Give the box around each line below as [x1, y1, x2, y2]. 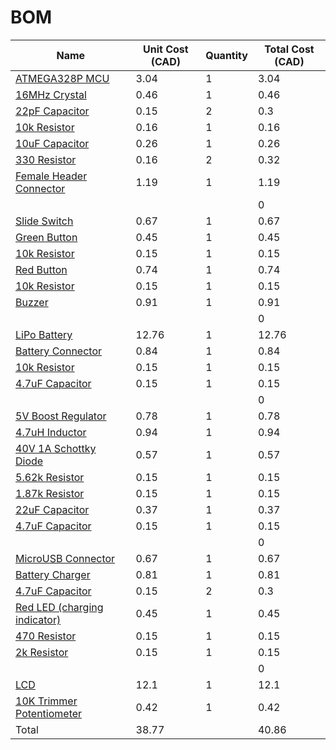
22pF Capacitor [15, 104, 90, 118]
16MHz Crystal [15, 87, 87, 101]
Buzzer [15, 295, 49, 309]
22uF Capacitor [15, 502, 90, 516]
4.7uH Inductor [15, 425, 87, 439]
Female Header [15, 169, 88, 183]
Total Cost [264, 42, 315, 56]
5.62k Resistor [15, 470, 85, 484]
